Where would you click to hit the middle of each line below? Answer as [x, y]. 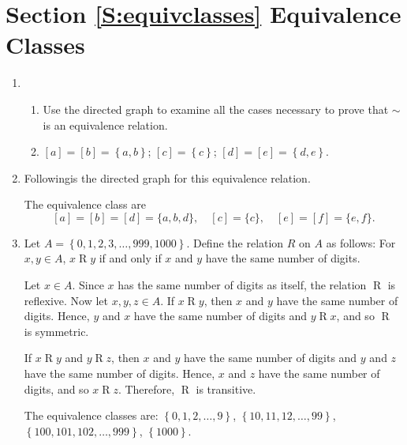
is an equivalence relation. [105, 124]
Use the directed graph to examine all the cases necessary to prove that [216, 109]
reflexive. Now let [66, 300]
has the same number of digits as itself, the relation [242, 285]
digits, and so [56, 388]
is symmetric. [56, 331]
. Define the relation [235, 242]
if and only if [130, 258]
